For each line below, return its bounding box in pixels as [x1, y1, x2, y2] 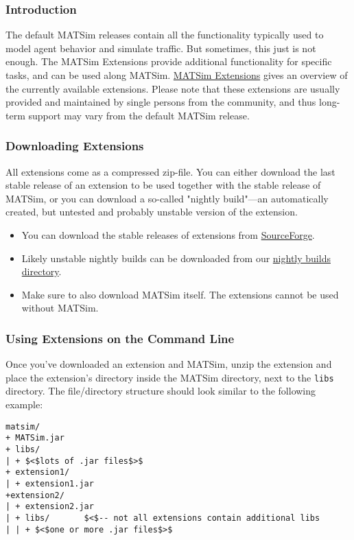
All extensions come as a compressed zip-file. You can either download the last [5, 164, 335, 178]
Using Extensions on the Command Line [5, 329, 235, 347]
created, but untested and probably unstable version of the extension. [5, 204, 298, 219]
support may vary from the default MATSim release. [28, 108, 250, 122]
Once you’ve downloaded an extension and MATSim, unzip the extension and [5, 357, 332, 371]
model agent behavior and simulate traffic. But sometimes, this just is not [5, 40, 316, 55]
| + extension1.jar [5, 478, 94, 489]
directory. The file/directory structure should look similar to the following [5, 384, 316, 398]
